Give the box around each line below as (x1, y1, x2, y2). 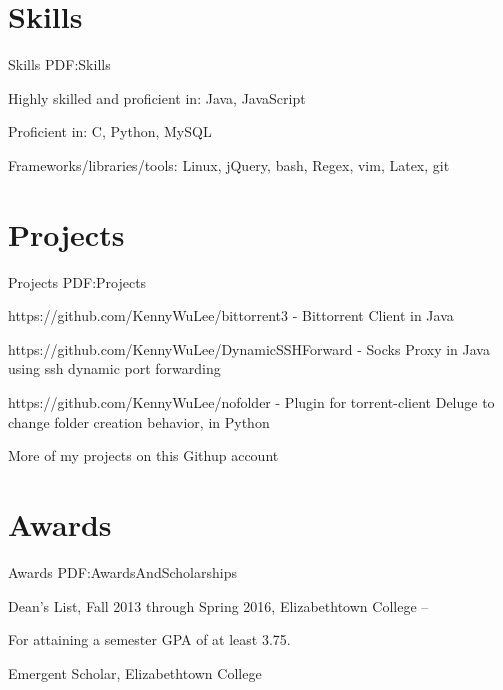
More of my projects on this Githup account (8, 445, 279, 466)
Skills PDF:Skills (8, 54, 111, 75)
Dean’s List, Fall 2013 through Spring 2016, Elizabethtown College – (8, 595, 429, 616)
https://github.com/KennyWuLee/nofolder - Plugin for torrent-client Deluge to (8, 392, 495, 412)
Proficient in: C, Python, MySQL (8, 121, 212, 142)
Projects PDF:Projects (8, 271, 147, 292)
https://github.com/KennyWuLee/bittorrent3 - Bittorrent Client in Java (8, 305, 454, 326)
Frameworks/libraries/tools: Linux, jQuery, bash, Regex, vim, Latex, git (8, 154, 450, 175)
